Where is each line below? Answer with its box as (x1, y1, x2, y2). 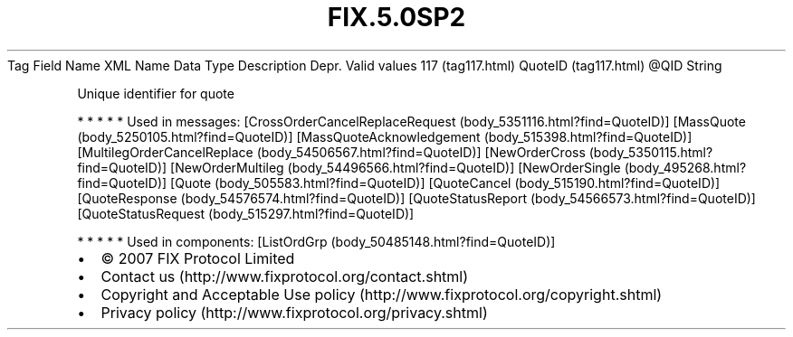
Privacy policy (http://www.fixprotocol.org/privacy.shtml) (100, 303, 488, 322)
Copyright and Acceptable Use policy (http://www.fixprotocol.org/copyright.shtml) (100, 285, 663, 304)
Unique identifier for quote (77, 85, 234, 101)
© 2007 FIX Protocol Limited (100, 248, 295, 267)
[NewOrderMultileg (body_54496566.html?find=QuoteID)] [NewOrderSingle (170, 159, 621, 175)
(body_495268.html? (624, 159, 747, 175)
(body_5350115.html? (588, 144, 713, 160)
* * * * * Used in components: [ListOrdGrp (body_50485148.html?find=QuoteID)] (77, 233, 556, 249)
